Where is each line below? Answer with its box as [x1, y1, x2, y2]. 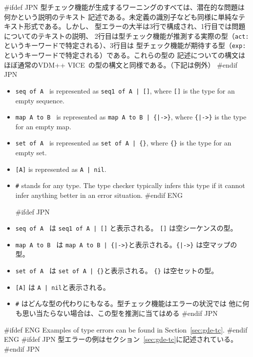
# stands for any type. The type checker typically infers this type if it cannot [15, 180, 245, 190]
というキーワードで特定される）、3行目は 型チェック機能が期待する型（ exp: [4, 40, 246, 50]
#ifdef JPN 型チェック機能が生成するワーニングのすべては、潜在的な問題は [4, 2, 245, 12]
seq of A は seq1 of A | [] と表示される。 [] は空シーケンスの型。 [15, 223, 237, 233]
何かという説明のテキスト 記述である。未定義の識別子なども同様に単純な [4, 11, 239, 22]
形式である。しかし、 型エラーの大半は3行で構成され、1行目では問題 [24, 21, 246, 31]
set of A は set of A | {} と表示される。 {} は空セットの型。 [15, 265, 218, 276]
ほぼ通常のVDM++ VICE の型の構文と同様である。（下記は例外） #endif [4, 59, 237, 70]
